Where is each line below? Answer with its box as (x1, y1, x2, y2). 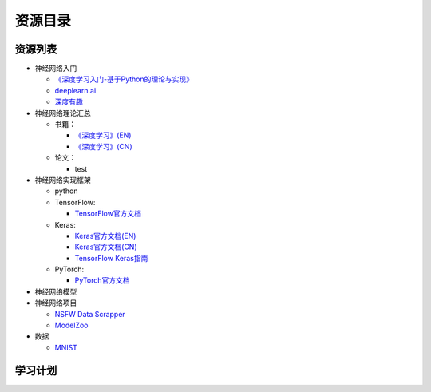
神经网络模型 (34, 287, 77, 296)
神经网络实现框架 (34, 175, 91, 184)
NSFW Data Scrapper (54, 309, 125, 319)
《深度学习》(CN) (74, 141, 132, 151)
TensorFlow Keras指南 (74, 253, 148, 263)
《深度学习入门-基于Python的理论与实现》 (54, 74, 193, 84)
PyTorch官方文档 (74, 275, 130, 285)
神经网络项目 (34, 298, 77, 307)
